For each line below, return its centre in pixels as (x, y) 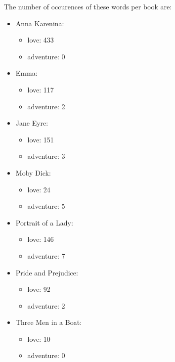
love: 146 (41, 239)
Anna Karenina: (40, 23)
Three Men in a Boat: (49, 322)
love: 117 (41, 89)
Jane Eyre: (32, 123)
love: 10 (39, 339)
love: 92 (39, 289)
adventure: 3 (46, 156)
